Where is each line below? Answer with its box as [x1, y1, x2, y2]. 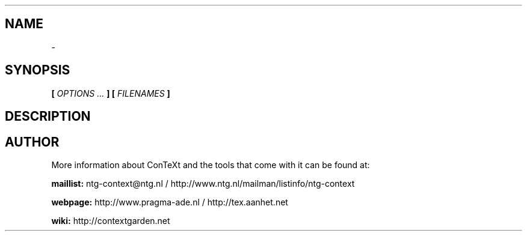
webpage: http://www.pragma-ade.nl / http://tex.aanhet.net [51, 196, 288, 207]
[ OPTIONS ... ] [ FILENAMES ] [51, 88, 170, 98]
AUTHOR [5, 134, 60, 150]
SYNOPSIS [5, 62, 70, 78]
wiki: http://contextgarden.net [51, 215, 170, 226]
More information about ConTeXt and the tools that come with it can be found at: [51, 159, 370, 170]
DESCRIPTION [5, 109, 91, 124]
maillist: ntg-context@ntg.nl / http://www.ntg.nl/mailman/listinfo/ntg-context [51, 178, 355, 189]
